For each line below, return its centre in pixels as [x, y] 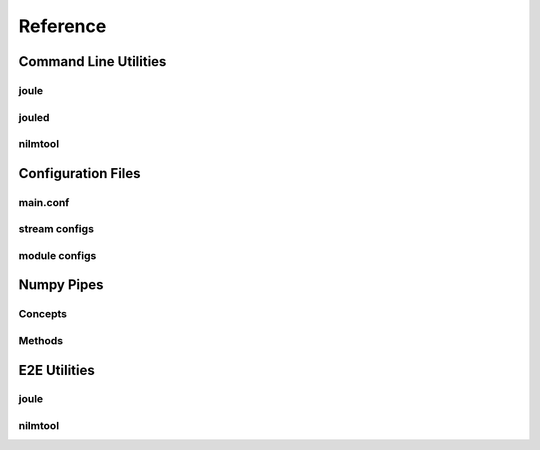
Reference [62, 26]
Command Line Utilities [92, 61]
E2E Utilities [56, 370]
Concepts [43, 314]
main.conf [44, 202]
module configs [57, 255]
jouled [34, 117]
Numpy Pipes [61, 285]
